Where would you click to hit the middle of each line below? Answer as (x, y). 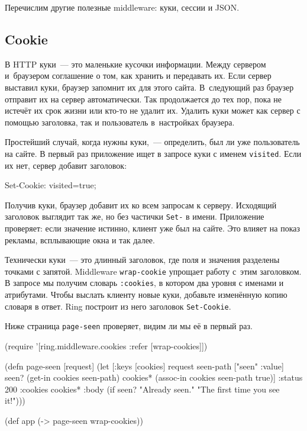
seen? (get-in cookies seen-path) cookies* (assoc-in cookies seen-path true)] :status (154, 377)
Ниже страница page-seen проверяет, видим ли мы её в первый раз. (129, 326)
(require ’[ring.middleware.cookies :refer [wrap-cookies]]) (106, 346)
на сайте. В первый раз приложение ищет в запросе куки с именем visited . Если (153, 153)
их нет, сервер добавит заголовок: (66, 165)
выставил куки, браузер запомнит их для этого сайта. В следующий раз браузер (149, 87)
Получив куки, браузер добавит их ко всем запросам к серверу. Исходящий (141, 205)
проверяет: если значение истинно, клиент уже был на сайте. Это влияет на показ (152, 228)
